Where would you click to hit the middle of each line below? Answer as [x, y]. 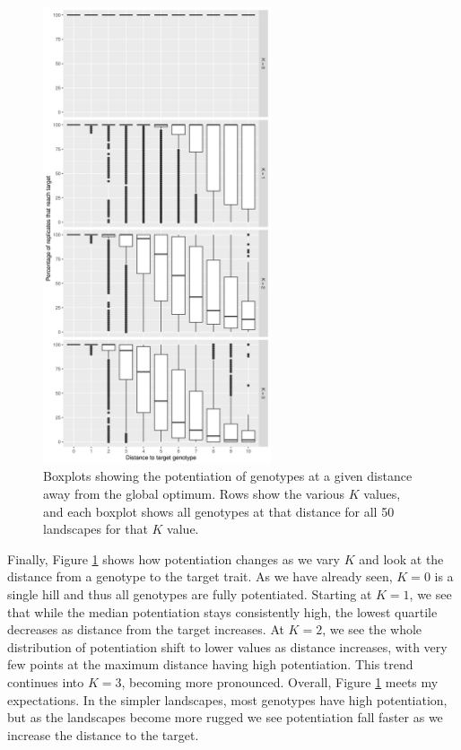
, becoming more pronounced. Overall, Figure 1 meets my [280, 681]
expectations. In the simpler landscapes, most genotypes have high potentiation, [227, 699]
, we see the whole [372, 629]
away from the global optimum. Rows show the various [194, 493]
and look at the [401, 558]
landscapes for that [96, 529]
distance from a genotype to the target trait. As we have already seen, [200, 576]
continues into [46, 681]
